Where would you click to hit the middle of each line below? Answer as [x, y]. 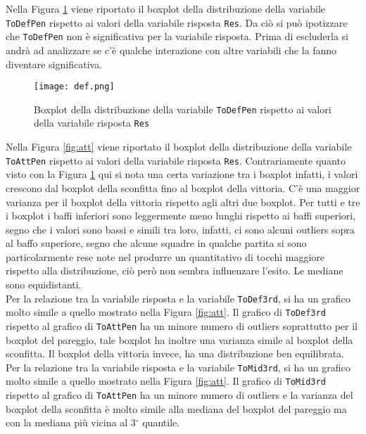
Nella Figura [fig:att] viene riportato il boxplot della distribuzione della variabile [179, 147]
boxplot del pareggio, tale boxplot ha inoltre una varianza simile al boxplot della [179, 339]
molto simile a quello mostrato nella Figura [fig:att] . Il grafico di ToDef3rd [166, 312]
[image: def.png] [74, 87]
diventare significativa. [54, 64]
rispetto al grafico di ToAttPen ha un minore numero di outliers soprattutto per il [182, 325]
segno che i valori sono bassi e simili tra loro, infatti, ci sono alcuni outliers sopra [180, 229]
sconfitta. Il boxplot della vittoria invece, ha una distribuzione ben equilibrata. [175, 353]
